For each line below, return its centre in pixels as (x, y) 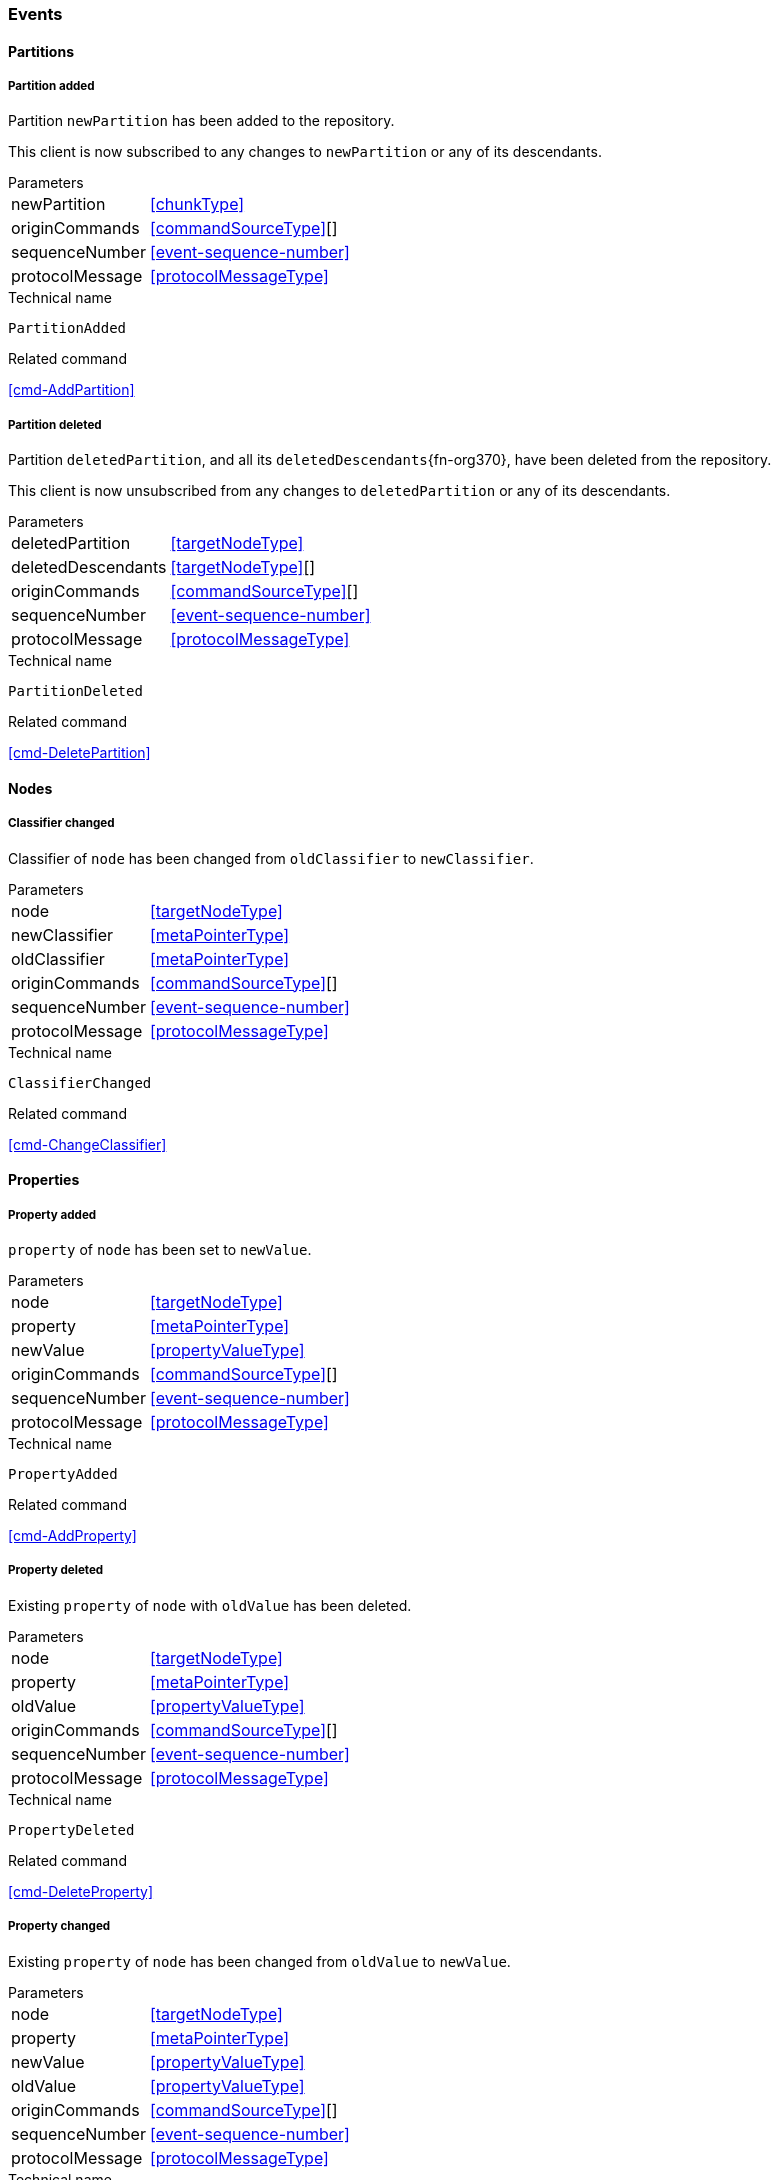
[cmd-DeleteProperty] (81, 1891)
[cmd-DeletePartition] (79, 753)
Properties (44, 1180)
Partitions (41, 51)
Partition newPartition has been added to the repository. (201, 121)
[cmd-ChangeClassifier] (87, 1144)
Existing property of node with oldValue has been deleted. (210, 1605)
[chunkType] (197, 204)
